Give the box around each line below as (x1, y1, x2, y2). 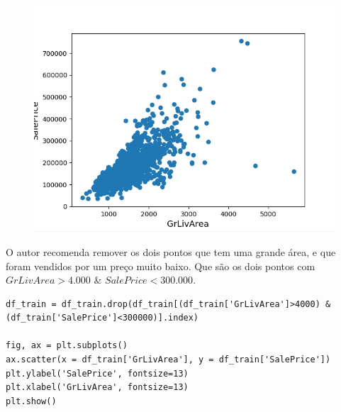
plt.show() (6, 396, 57, 406)
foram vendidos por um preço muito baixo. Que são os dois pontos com (6, 258, 315, 273)
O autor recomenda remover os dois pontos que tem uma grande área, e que (6, 244, 336, 259)
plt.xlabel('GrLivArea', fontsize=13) (6, 382, 189, 393)
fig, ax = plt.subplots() (6, 340, 128, 351)
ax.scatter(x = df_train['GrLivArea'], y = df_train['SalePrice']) (6, 355, 331, 365)
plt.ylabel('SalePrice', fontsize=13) (6, 368, 189, 379)
